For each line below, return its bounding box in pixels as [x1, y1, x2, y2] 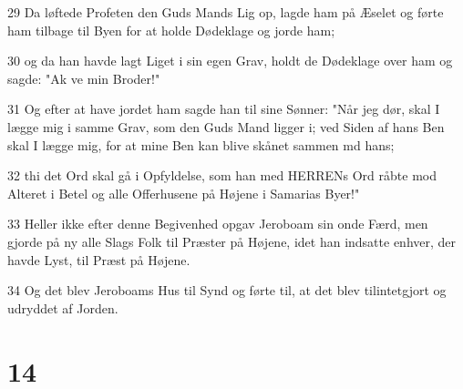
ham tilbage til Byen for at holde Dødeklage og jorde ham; [7, 20, 335, 39]
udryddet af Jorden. [7, 298, 118, 317]
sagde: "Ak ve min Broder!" [7, 68, 160, 87]
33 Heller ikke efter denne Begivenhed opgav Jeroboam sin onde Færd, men [7, 214, 428, 233]
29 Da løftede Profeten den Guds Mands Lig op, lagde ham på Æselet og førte [7, 3, 444, 21]
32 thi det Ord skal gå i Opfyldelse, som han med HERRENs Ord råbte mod [7, 166, 437, 185]
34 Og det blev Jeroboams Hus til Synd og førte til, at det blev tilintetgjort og [7, 281, 447, 300]
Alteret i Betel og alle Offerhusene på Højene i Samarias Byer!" [7, 183, 360, 202]
